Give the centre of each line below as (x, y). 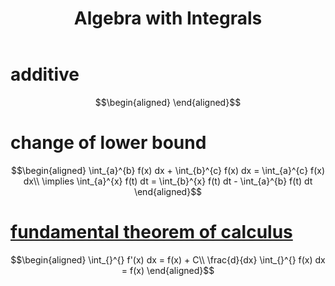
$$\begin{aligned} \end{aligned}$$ (168, 102)
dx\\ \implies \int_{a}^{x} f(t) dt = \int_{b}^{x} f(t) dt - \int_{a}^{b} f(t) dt (168, 181)
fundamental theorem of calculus (151, 232)
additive (45, 74)
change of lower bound (108, 143)
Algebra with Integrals (168, 18)
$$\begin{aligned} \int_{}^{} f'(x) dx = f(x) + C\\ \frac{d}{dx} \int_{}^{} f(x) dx (168, 259)
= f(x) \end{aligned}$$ (168, 270)
